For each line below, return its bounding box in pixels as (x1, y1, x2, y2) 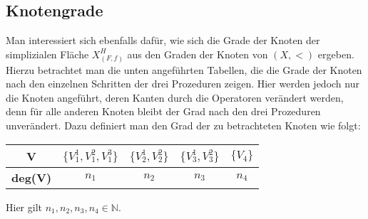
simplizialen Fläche (6, 46, 89, 61)
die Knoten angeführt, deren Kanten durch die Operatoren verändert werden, (6, 90, 344, 105)
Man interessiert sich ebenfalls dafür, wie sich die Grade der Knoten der (6, 33, 320, 48)
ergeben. (317, 46, 354, 61)
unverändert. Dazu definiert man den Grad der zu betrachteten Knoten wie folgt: (6, 117, 361, 132)
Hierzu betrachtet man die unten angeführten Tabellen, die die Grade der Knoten (6, 62, 362, 77)
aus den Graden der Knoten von (127, 46, 268, 61)
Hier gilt (6, 199, 42, 214)
